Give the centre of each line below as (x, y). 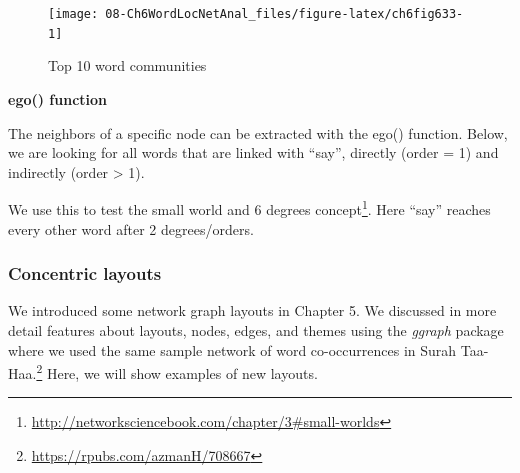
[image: (73, 14)
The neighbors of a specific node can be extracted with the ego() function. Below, (258, 132)
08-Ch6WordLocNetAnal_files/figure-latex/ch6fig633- (284, 14)
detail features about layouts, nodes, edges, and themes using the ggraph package (256, 329)
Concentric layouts (85, 273)
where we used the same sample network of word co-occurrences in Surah (232, 349)
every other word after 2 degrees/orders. (131, 228)
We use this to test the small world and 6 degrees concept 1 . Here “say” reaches (249, 207)
